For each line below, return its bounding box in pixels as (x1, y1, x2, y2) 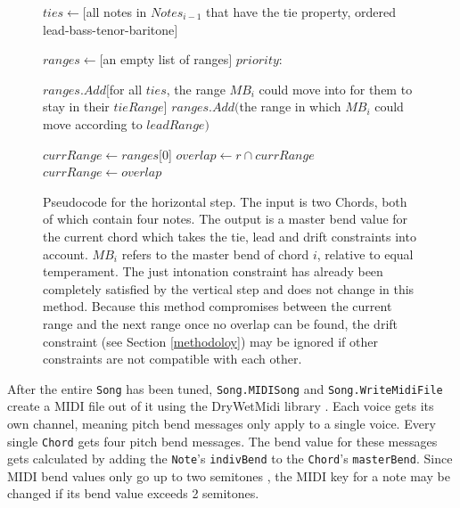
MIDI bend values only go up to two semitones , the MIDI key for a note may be (7, 466, 450, 485)
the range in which (239, 97, 341, 116)
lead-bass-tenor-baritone (43, 20, 175, 38)
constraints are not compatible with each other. (43, 349, 302, 368)
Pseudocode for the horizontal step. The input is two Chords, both (43, 192, 407, 210)
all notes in (86, 3, 147, 20)
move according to (43, 114, 143, 133)
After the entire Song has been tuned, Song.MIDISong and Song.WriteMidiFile (7, 379, 443, 397)
